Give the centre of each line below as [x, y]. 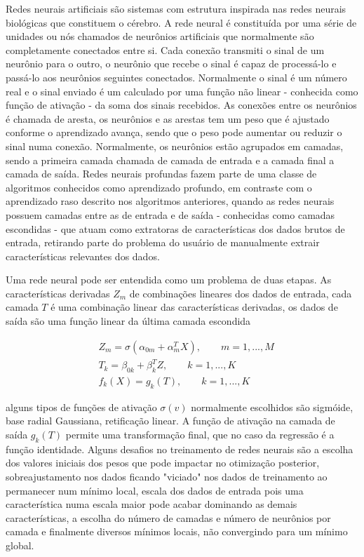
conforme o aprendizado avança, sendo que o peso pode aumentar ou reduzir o [174, 132]
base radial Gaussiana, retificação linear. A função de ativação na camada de [170, 421]
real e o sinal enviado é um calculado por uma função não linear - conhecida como [182, 91]
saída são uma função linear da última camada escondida [128, 321]
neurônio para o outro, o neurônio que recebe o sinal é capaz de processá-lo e [171, 63]
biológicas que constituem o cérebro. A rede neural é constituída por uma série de [181, 22]
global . [20, 545]
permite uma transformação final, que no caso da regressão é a [200, 435]
